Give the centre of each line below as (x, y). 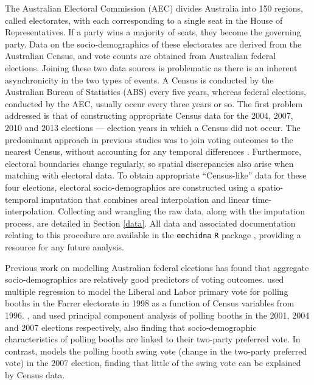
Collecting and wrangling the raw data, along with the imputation (181, 211)
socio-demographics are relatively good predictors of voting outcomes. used (145, 279)
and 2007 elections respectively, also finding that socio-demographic (131, 327)
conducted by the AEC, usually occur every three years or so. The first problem (154, 103)
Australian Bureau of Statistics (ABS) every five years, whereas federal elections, (155, 92)
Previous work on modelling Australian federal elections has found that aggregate (157, 267)
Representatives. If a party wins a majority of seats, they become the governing (153, 32)
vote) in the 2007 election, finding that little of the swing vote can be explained (153, 363)
